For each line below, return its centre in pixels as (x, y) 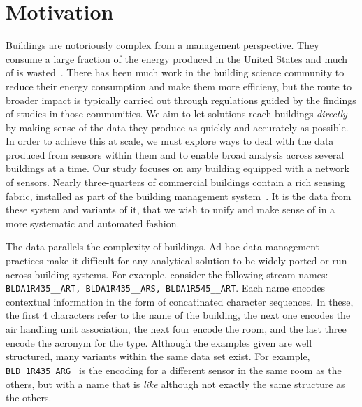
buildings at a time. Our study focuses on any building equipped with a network (178, 168)
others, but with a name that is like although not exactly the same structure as (175, 384)
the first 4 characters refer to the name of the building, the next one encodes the (178, 315)
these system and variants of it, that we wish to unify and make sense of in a (171, 209)
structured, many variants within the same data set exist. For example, (158, 356)
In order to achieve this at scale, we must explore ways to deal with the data (170, 141)
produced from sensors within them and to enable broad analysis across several (175, 154)
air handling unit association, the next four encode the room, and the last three (176, 329)
